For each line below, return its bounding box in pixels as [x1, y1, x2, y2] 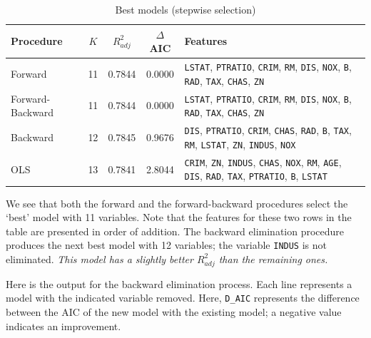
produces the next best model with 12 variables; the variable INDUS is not [6, 237, 327, 252]
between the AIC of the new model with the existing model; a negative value [6, 304, 342, 319]
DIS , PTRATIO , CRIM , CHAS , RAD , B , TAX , [184, 123, 352, 138]
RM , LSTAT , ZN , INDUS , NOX [184, 136, 296, 151]
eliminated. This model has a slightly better [6, 251, 193, 266]
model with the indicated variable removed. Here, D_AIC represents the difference [6, 290, 360, 305]
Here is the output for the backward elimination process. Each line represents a [6, 276, 352, 291]
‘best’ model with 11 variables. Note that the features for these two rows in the [6, 210, 352, 225]
